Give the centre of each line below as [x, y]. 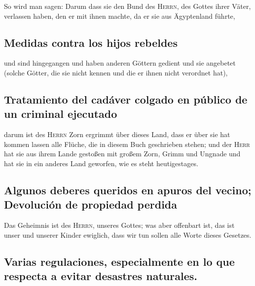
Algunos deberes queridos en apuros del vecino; [128, 190]
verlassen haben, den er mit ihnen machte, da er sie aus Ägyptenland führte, [120, 16]
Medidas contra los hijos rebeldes [91, 42]
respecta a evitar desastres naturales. [101, 276]
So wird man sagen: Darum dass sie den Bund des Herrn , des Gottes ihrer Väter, [127, 6]
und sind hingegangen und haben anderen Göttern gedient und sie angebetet [120, 63]
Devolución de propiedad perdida [91, 204]
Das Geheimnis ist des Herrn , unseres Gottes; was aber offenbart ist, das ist [119, 225]
